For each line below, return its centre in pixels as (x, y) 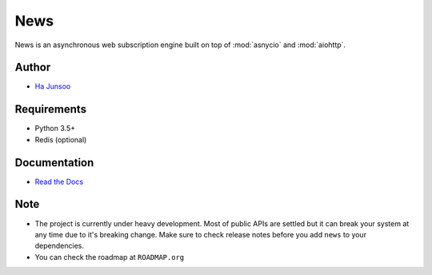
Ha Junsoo (53, 86)
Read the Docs (59, 181)
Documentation (54, 163)
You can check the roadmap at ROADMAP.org (109, 257)
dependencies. (59, 246)
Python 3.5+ (55, 129)
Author (33, 68)
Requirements (51, 109)
